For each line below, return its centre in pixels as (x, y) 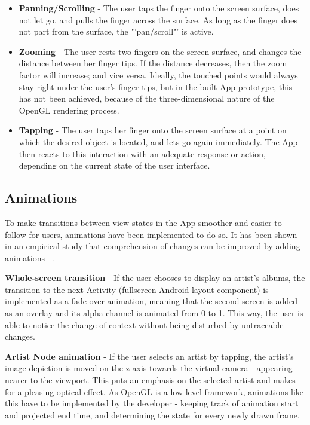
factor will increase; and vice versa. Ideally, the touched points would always (158, 74)
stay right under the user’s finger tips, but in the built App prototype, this (156, 86)
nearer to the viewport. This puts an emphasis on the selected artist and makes (150, 380)
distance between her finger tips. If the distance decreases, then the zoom (153, 63)
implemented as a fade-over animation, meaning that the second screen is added (151, 301)
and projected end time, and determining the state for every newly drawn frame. (152, 415)
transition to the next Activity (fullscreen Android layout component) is (137, 289)
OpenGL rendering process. (69, 110)
